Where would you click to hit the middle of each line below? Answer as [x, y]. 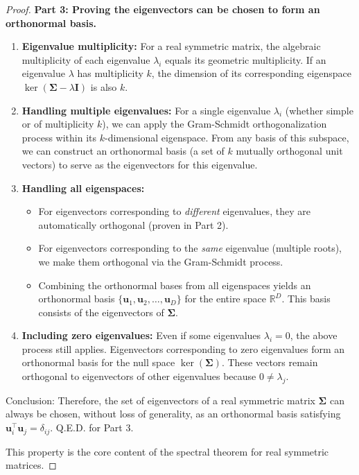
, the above [314, 335]
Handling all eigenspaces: [83, 188]
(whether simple [319, 110]
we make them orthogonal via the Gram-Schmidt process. [161, 261]
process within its [59, 137]
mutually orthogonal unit [289, 151]
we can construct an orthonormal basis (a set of [123, 151]
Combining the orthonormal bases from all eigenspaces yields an [175, 285]
